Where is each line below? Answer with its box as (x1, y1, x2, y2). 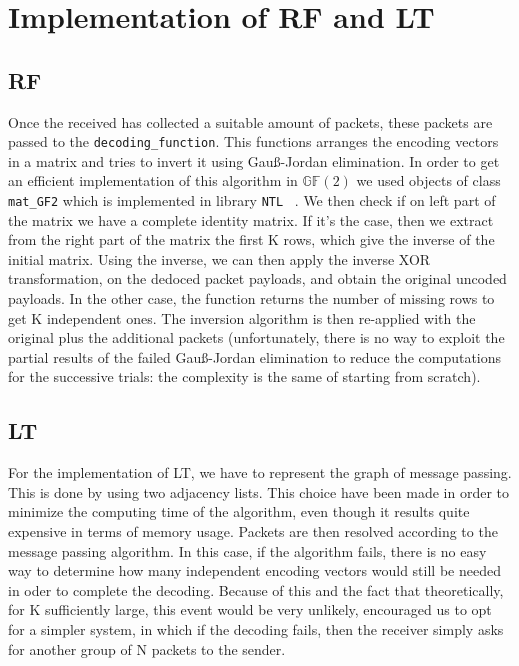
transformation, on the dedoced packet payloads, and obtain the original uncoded (8, 268, 507, 289)
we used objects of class (356, 170, 501, 191)
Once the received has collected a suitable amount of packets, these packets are (8, 111, 493, 132)
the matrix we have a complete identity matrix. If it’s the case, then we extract (8, 209, 494, 230)
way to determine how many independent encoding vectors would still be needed (8, 560, 501, 581)
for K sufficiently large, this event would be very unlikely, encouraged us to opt (8, 599, 492, 620)
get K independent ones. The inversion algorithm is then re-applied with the (8, 307, 476, 328)
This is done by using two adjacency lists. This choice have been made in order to (8, 481, 509, 502)
